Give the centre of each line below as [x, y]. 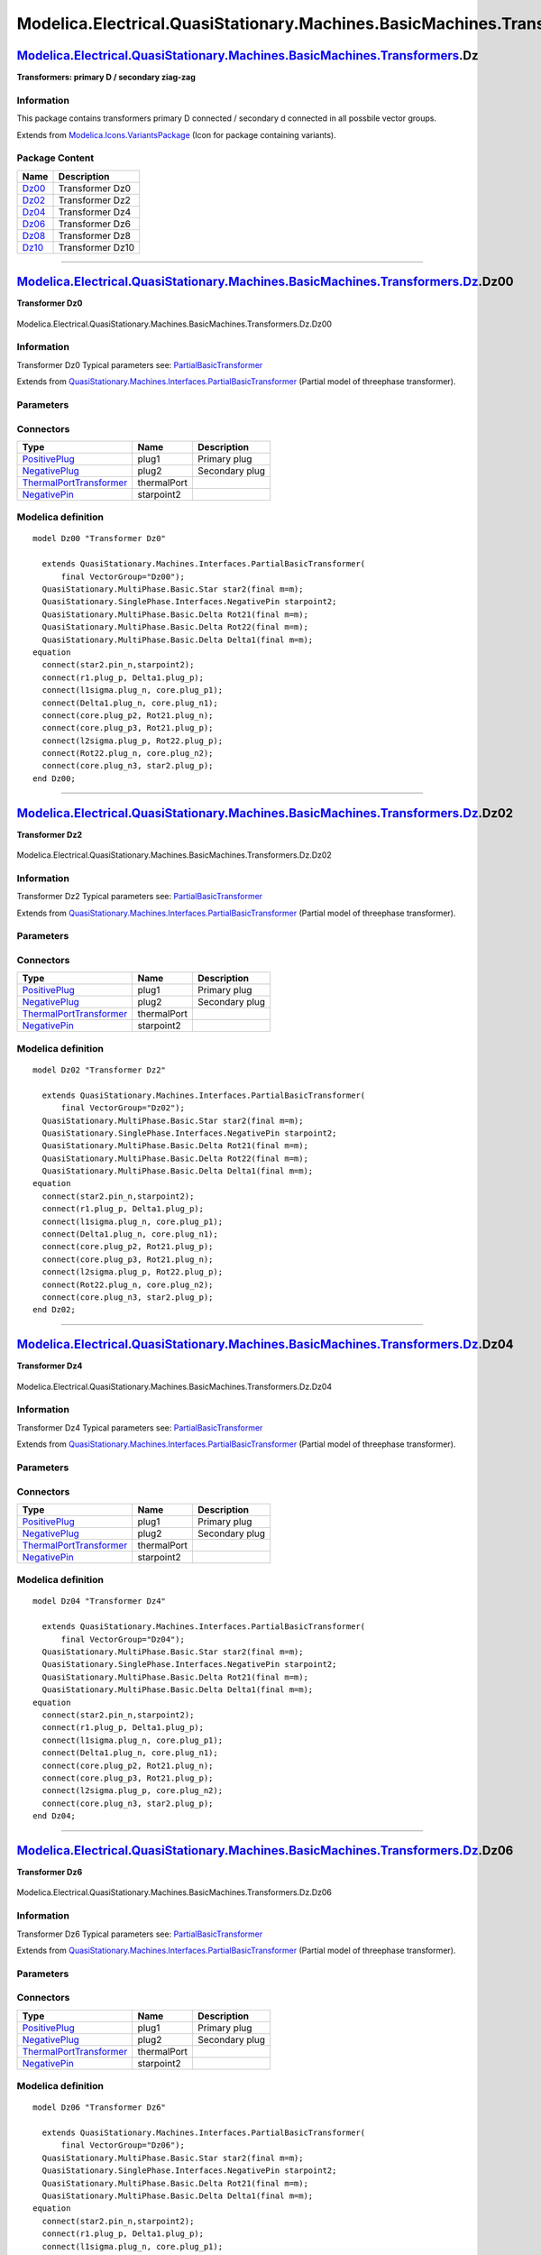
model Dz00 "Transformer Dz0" [100, 538]
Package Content [55, 158]
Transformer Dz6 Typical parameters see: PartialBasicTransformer [140, 1934]
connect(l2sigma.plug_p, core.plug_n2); [133, 1791]
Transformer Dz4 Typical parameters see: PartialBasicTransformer [140, 1427]
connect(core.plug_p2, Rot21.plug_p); [128, 1247]
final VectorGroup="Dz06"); [123, 2145]
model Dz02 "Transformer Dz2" [100, 1070]
